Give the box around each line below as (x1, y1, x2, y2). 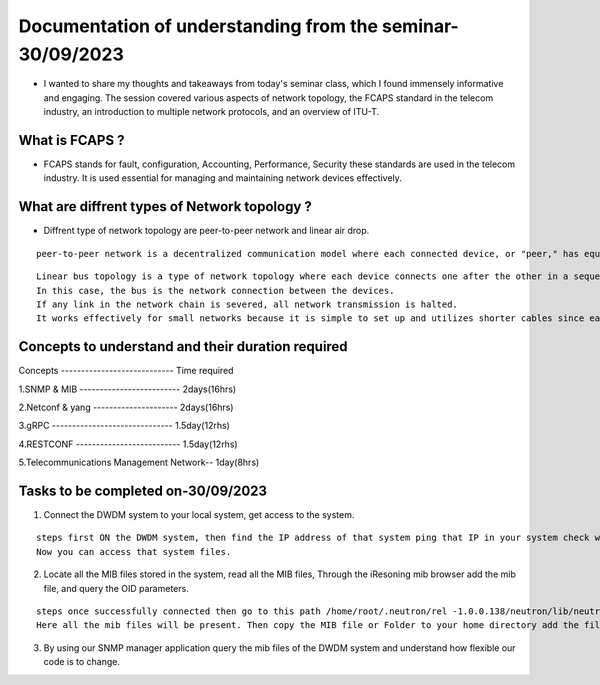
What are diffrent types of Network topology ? (18, 198, 312, 215)
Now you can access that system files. (36, 546, 232, 557)
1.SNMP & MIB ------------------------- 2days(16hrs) (18, 383, 237, 395)
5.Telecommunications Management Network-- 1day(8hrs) (18, 456, 260, 469)
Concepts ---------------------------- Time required (18, 365, 234, 377)
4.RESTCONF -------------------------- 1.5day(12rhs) (18, 438, 239, 450)
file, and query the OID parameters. (43, 582, 189, 594)
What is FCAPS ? (18, 131, 125, 149)
